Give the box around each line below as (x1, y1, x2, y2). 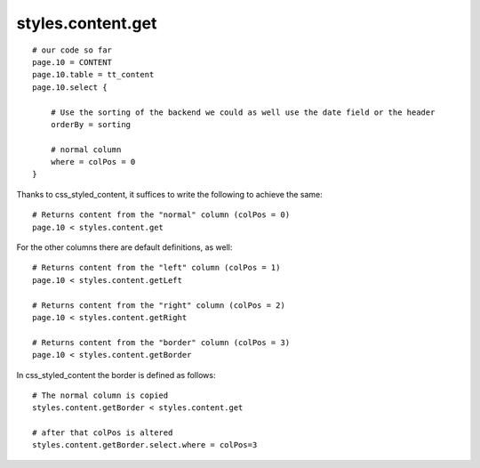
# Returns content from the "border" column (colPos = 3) (32, 337, 291, 347)
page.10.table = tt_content (32, 69, 155, 80)
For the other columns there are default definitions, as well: (16, 242, 233, 253)
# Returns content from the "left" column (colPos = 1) (32, 262, 281, 273)
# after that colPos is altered (32, 428, 173, 438)
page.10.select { (32, 82, 108, 93)
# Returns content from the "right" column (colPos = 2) (32, 300, 286, 311)
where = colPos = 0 (50, 157, 136, 167)
